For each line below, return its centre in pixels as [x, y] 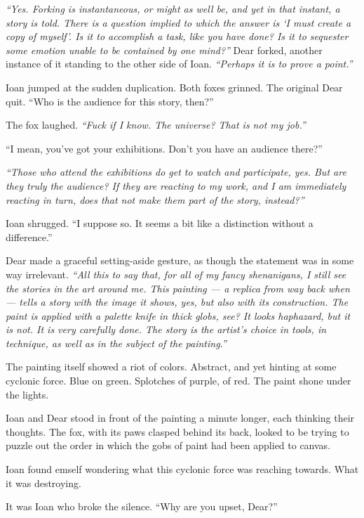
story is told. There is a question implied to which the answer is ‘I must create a [178, 22]
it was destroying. [43, 483]
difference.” [29, 237]
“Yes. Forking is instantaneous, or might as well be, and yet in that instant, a [173, 8]
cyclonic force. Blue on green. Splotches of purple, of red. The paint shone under [178, 381]
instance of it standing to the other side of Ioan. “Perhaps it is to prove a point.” [179, 64]
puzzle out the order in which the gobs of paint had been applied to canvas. [168, 445]
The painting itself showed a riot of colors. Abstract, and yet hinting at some [171, 367]
